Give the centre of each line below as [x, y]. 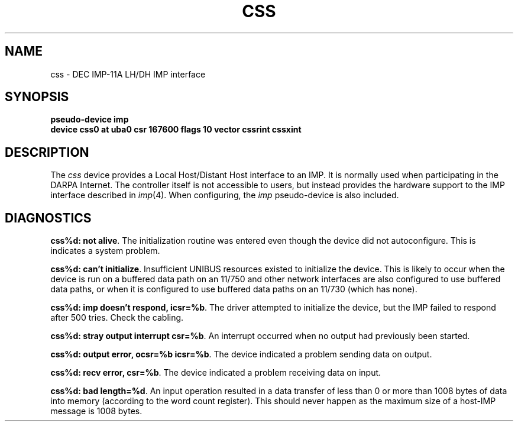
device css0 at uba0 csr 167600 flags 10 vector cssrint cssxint [176, 130]
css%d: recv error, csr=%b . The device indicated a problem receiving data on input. [216, 373]
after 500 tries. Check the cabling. [117, 318]
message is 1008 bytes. [96, 411]
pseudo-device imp [90, 120]
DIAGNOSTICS [48, 218]
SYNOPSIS [37, 97]
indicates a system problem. [105, 251]
